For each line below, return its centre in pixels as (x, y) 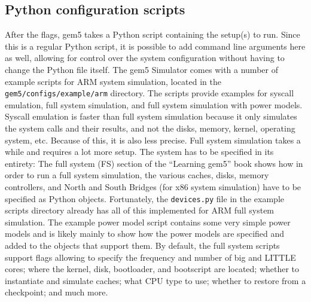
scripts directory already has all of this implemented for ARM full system (140, 210)
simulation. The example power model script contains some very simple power (148, 222)
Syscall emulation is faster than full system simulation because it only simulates (151, 116)
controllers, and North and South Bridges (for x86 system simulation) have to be (153, 186)
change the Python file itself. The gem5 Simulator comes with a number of (141, 69)
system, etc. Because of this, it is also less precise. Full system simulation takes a (153, 140)
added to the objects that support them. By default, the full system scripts (142, 245)
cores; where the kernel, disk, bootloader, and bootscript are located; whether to (152, 269)
